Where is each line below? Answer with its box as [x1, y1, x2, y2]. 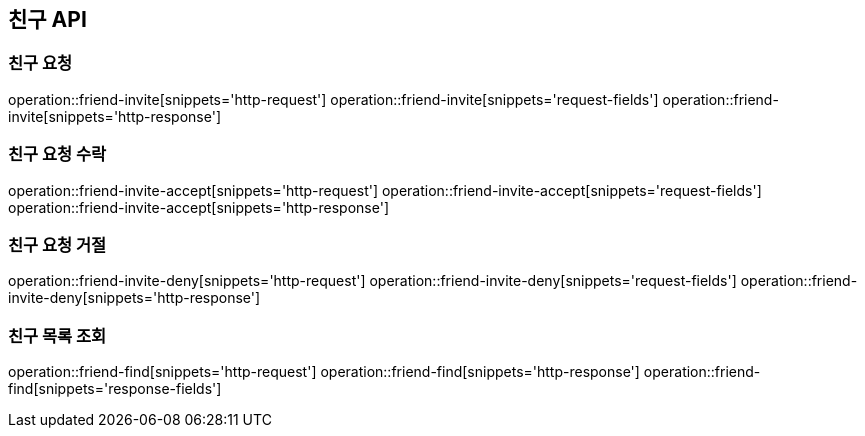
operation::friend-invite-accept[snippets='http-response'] [8, 198, 390, 216]
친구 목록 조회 [8, 325, 107, 346]
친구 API [8, 7, 87, 32]
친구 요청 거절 [8, 234, 107, 255]
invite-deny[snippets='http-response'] [8, 289, 261, 307]
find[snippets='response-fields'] [8, 380, 222, 398]
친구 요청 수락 [8, 144, 107, 165]
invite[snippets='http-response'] [8, 107, 222, 125]
